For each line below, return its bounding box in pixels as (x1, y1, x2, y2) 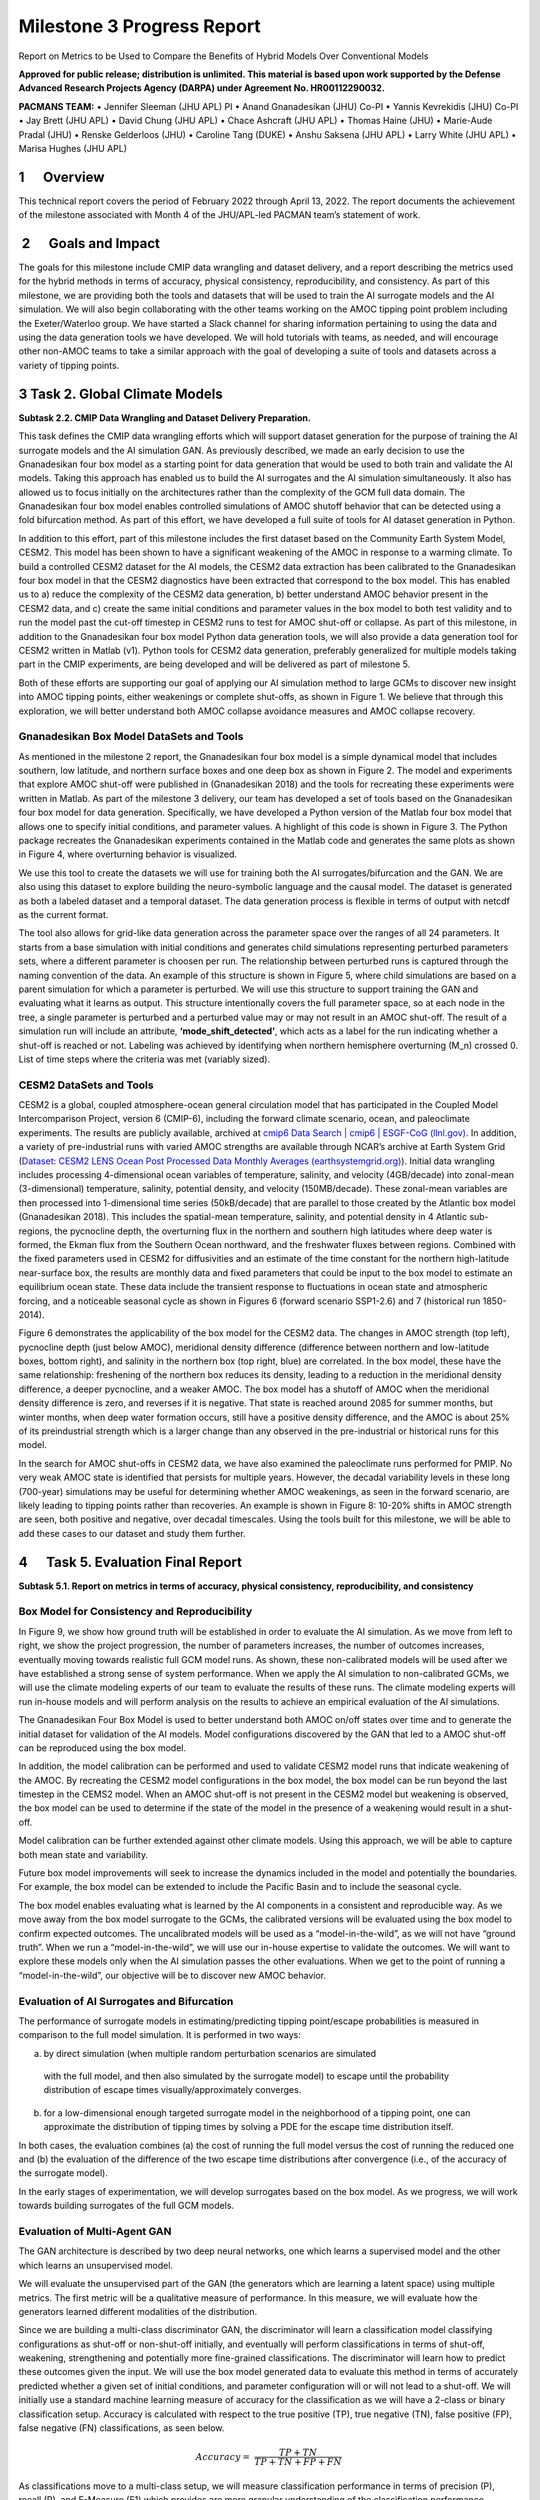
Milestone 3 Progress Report (18, 15, 262, 37)
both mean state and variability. (18, 1848, 149, 1860)
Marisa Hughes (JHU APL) (18, 142, 128, 154)
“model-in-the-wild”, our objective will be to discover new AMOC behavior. (18, 1969, 327, 1981)
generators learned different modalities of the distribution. (18, 2305, 258, 2317)
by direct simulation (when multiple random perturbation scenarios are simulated (43, 2047, 377, 2059)
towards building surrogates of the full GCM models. (18, 2200, 235, 2212)
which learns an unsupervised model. (18, 2259, 174, 2271)
